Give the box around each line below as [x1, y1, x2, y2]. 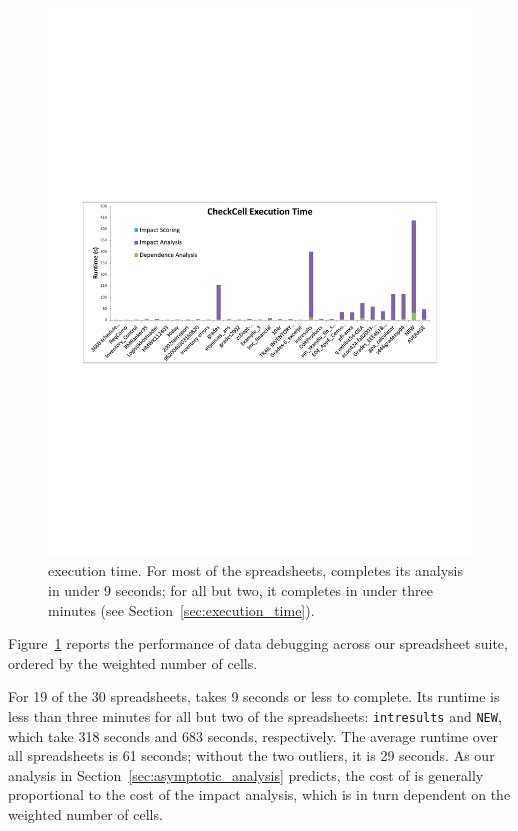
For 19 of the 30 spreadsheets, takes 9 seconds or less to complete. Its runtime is [8, 686, 500, 707]
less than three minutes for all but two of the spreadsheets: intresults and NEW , [8, 706, 502, 727]
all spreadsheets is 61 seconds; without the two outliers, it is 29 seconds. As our [8, 745, 495, 766]
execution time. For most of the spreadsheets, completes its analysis [48, 560, 464, 581]
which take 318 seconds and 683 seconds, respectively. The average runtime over [8, 725, 499, 746]
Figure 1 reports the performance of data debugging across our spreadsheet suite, [8, 633, 508, 654]
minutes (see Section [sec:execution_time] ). [48, 599, 315, 620]
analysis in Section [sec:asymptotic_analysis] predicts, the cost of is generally [8, 764, 484, 785]
